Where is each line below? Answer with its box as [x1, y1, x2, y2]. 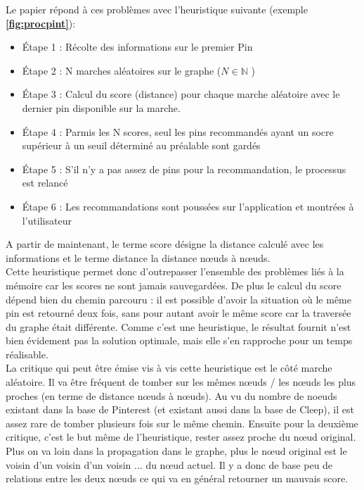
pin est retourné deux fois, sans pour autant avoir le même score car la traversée [6, 306, 351, 320]
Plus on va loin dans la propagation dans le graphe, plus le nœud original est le [6, 444, 347, 458]
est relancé [22, 175, 68, 190]
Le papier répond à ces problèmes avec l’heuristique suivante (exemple [6, 2, 308, 16]
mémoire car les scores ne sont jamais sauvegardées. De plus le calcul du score [6, 277, 342, 292]
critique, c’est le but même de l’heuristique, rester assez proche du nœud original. [6, 429, 356, 444]
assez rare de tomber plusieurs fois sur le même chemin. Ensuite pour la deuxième [6, 415, 358, 430]
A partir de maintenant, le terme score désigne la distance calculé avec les [6, 237, 324, 251]
